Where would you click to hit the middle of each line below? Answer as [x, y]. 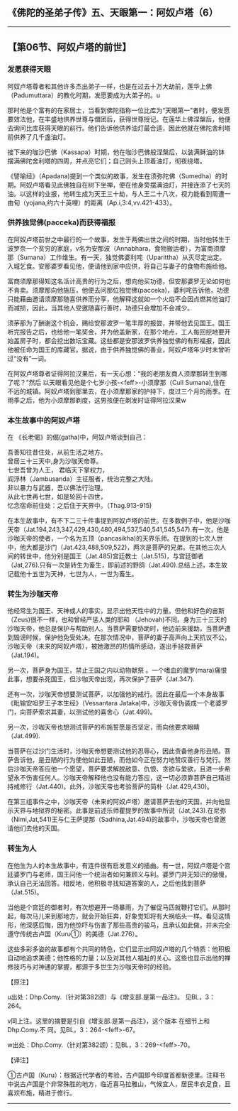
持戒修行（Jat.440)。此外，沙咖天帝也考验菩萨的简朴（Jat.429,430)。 [110, 786]
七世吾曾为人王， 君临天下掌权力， [58, 470]
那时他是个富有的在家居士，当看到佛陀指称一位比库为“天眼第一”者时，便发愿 [119, 110]
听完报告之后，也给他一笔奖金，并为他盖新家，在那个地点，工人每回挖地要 [116, 332]
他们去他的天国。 [38, 828]
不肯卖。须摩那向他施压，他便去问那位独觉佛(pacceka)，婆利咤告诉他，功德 [118, 290]
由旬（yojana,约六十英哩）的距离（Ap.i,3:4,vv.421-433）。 [92, 202]
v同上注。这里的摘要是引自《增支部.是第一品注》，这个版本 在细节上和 [109, 1021]
